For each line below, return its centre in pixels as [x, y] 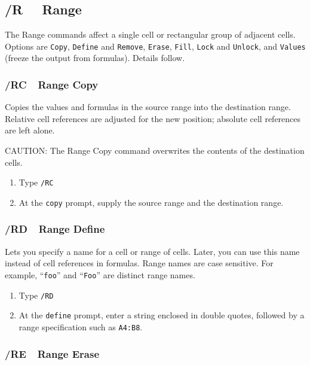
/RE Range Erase [52, 353]
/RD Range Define [55, 229]
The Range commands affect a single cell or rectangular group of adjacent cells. [150, 34]
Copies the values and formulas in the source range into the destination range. [148, 107]
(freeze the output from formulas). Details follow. [95, 58]
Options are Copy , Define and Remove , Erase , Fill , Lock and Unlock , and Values [155, 46]
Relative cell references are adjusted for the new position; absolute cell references [153, 118]
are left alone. [30, 130]
